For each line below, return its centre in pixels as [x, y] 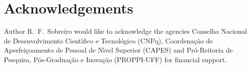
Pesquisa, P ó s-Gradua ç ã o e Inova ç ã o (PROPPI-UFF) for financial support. [116, 59]
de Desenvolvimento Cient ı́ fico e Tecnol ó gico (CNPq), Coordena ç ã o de [109, 40]
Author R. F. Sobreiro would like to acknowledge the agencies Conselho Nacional [125, 31]
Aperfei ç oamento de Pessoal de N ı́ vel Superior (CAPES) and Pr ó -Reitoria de [118, 50]
